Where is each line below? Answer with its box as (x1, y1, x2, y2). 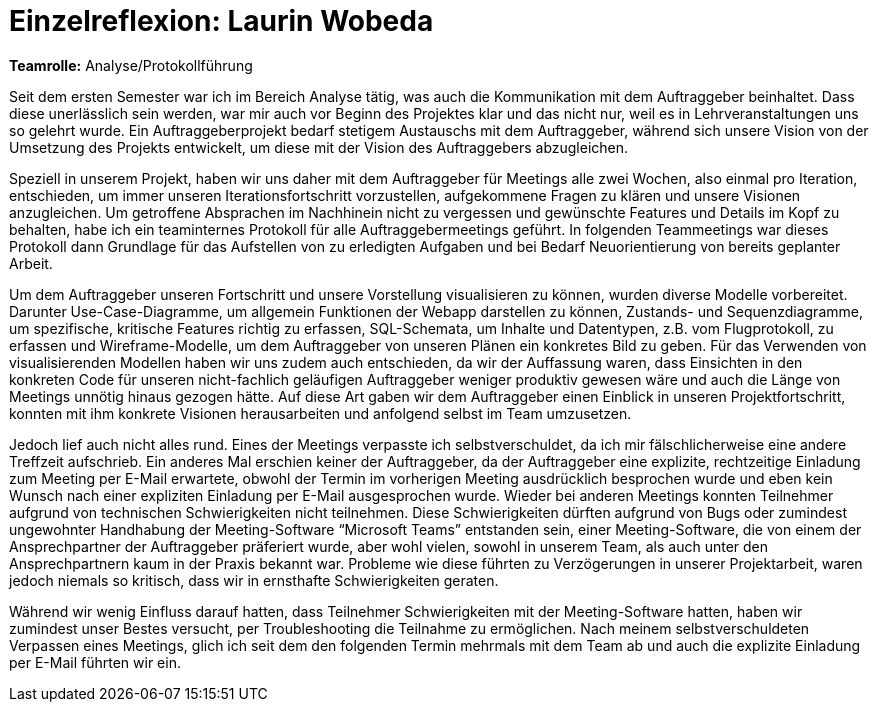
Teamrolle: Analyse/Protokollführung (9, 56, 253, 74)
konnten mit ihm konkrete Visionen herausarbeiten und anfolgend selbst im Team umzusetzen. (9, 404, 632, 422)
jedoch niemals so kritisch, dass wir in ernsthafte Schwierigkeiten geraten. (9, 571, 499, 589)
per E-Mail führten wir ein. (9, 653, 181, 671)
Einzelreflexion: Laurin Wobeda (9, 4, 434, 38)
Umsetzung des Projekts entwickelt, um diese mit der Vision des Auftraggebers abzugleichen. (9, 138, 629, 156)
